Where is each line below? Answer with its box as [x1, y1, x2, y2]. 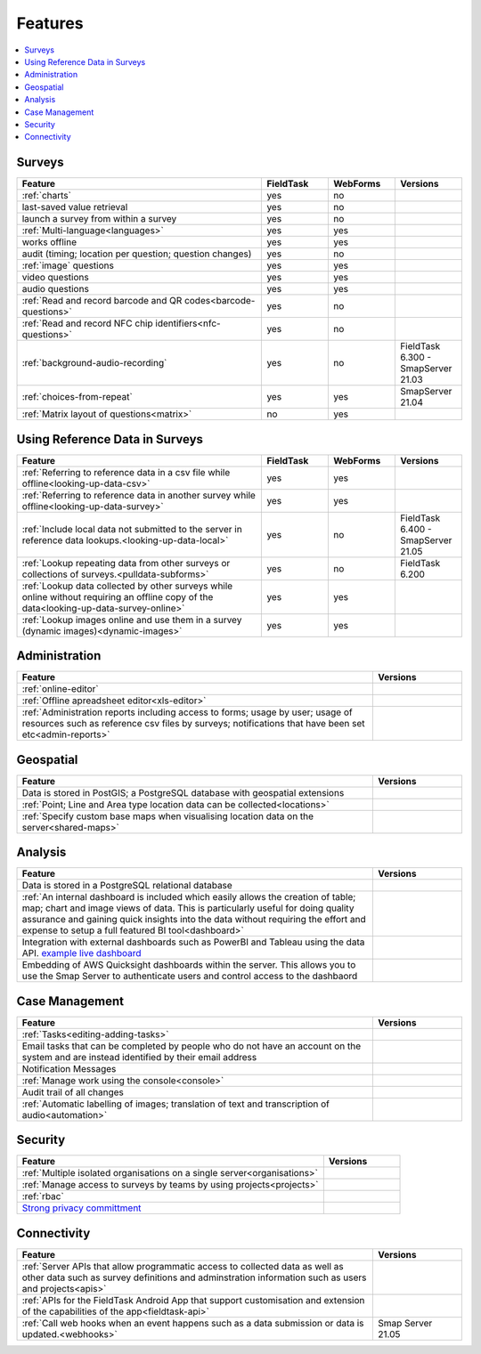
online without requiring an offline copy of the [21, 590, 214, 603]
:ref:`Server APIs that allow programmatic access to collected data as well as [21, 1260, 344, 1272]
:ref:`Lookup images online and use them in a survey [21, 613, 242, 626]
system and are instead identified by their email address [21, 1050, 257, 1063]
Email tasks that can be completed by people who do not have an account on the [21, 1040, 362, 1052]
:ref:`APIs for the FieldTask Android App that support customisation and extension [21, 1293, 365, 1306]
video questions [21, 272, 89, 284]
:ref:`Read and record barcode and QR [21, 295, 183, 307]
